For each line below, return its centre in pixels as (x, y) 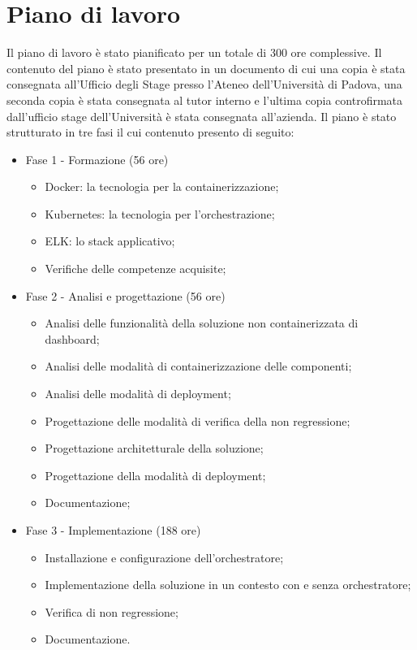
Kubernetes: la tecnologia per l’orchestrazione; (160, 213)
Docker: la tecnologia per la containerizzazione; (162, 186)
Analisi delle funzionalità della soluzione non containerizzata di (202, 323)
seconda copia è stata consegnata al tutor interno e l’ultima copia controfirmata (205, 100)
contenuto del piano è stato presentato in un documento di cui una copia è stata (206, 68)
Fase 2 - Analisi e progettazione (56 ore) (125, 295)
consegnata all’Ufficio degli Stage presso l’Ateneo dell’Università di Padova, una (204, 84)
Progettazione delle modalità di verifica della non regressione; (198, 420)
